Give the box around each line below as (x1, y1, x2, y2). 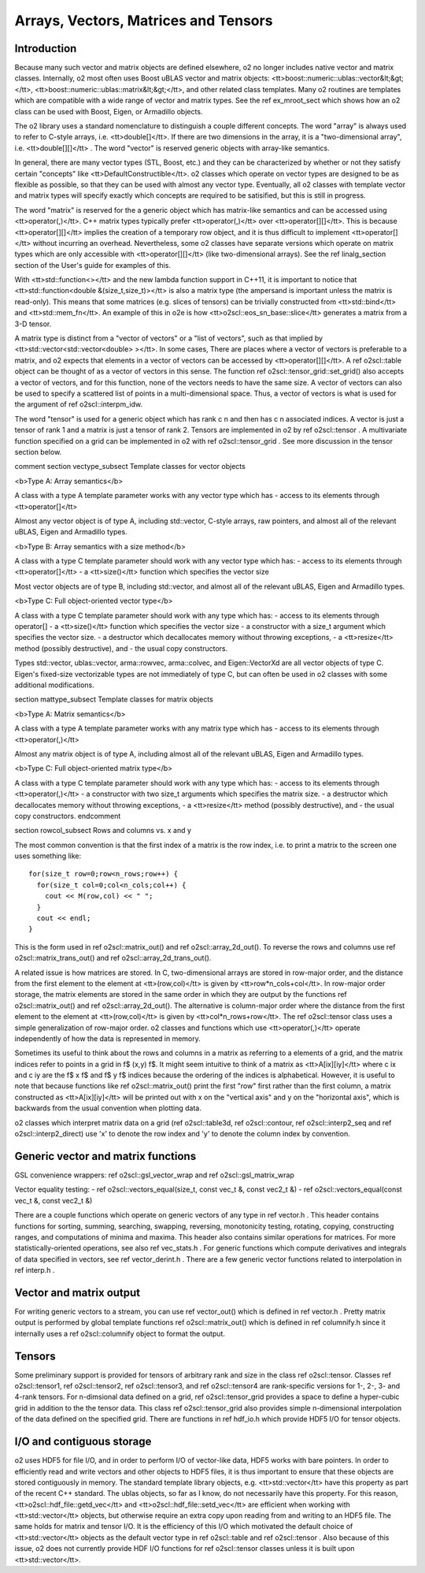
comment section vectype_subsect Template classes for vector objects (14, 462, 246, 471)
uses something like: (14, 851, 82, 861)
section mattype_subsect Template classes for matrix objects (14, 694, 214, 705)
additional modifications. (14, 680, 94, 690)
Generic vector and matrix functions (14, 1149, 197, 1162)
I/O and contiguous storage (14, 1435, 152, 1448)
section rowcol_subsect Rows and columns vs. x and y (14, 826, 192, 835)
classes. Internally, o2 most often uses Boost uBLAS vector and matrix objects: (14, 73, 271, 83)
